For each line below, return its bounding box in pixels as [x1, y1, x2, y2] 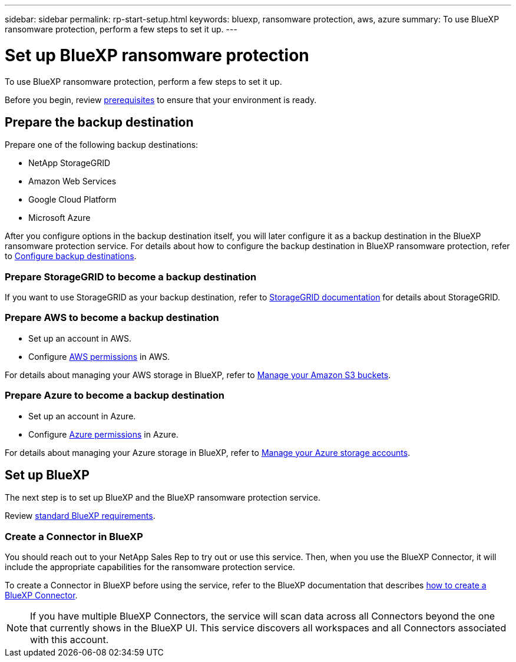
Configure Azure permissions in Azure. [28, 429, 178, 439]
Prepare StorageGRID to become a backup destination [5, 270, 257, 283]
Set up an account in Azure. [28, 411, 136, 421]
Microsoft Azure [28, 213, 91, 223]
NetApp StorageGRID [28, 158, 111, 168]
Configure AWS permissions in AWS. [28, 351, 170, 362]
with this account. [30, 634, 109, 646]
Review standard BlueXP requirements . [5, 511, 156, 521]
